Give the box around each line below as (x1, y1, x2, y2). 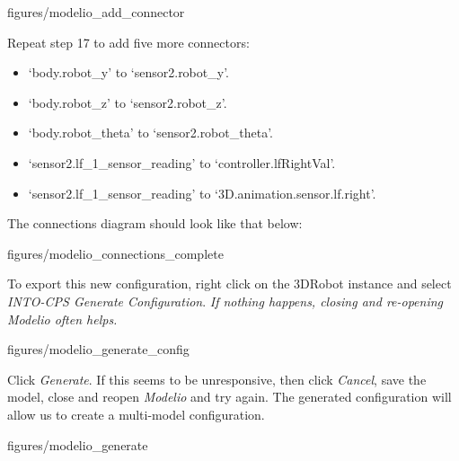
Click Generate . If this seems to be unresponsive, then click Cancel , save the (7, 369, 427, 388)
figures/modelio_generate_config (7, 340, 190, 359)
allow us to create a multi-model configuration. (7, 404, 265, 423)
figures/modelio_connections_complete (7, 244, 224, 262)
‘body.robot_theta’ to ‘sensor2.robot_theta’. (28, 123, 273, 142)
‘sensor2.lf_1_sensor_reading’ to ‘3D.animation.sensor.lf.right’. (28, 183, 376, 202)
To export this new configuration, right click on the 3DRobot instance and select (7, 274, 452, 293)
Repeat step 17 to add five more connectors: (7, 32, 250, 51)
